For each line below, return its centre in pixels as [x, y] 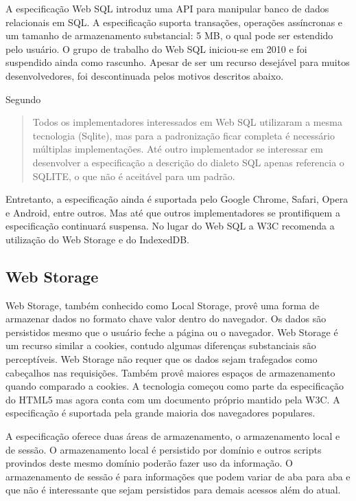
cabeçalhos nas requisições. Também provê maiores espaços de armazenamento [170, 372]
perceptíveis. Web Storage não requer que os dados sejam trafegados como [162, 359]
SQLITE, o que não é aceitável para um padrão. [134, 176]
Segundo [23, 99]
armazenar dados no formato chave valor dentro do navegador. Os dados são [166, 319]
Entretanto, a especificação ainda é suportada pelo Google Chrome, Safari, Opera [177, 199]
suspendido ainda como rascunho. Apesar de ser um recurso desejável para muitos [178, 62]
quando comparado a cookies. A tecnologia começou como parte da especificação [175, 386]
